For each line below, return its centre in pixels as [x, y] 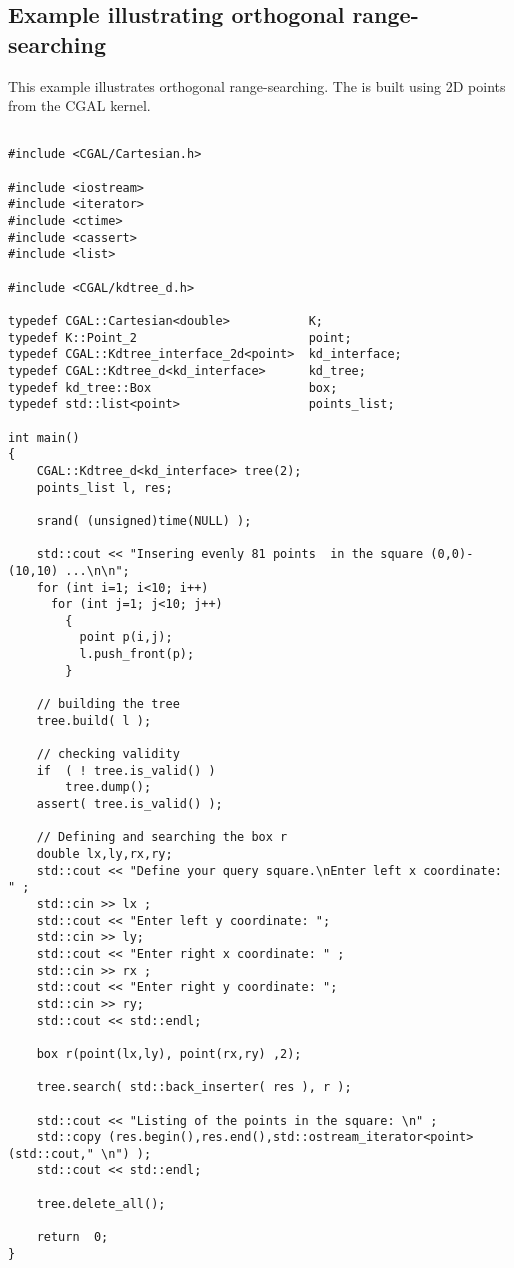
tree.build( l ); [94, 720]
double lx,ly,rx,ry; [104, 854]
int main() [44, 437]
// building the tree [108, 704]
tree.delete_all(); [101, 1203]
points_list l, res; [104, 487]
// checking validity [108, 754]
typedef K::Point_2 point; [180, 337]
